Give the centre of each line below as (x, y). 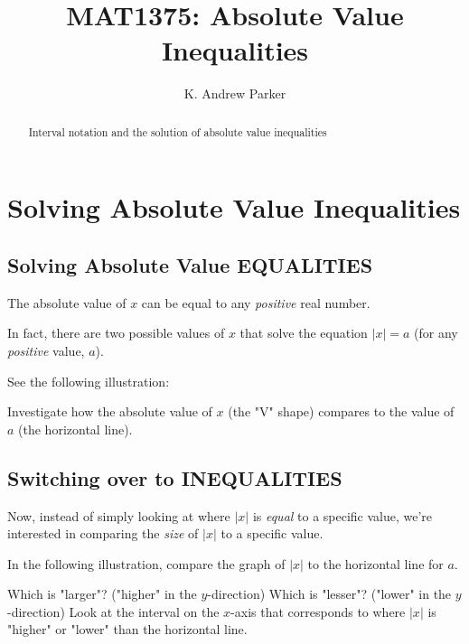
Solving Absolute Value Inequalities (234, 207)
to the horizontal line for (375, 563)
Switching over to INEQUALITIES (175, 477)
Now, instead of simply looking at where (119, 515)
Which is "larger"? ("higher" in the (102, 594)
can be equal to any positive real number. (256, 302)
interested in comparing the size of (103, 533)
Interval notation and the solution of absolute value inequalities (178, 131)
